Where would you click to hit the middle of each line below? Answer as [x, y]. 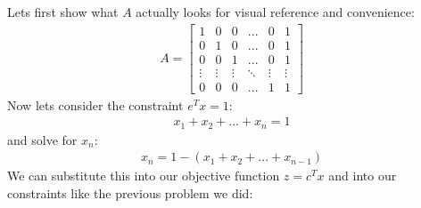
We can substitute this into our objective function [144, 176]
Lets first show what [63, 12]
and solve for [42, 139]
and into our [363, 176]
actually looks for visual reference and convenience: [275, 12]
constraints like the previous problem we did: [130, 193]
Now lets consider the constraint [95, 104]
